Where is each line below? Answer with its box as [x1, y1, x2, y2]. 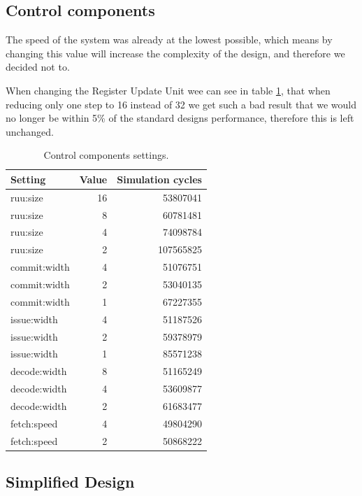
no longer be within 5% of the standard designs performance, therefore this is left [6, 111, 354, 125]
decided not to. [6, 59, 70, 74]
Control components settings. [43, 148, 169, 162]
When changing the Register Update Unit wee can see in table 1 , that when [6, 83, 331, 97]
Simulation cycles [117, 171, 202, 186]
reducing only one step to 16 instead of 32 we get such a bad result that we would [6, 97, 357, 111]
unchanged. [6, 124, 54, 139]
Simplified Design [6, 471, 135, 493]
